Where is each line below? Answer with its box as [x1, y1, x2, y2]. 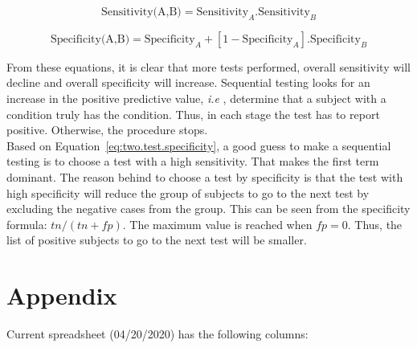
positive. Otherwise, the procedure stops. [6, 121, 208, 138]
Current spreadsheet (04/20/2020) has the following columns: [6, 325, 309, 342]
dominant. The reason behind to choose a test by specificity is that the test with [6, 168, 403, 185]
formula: [6, 215, 47, 232]
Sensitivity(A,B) [100, 6, 182, 18]
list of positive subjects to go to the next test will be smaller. [6, 231, 307, 248]
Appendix [6, 279, 117, 312]
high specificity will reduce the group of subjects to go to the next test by [6, 184, 370, 201]
